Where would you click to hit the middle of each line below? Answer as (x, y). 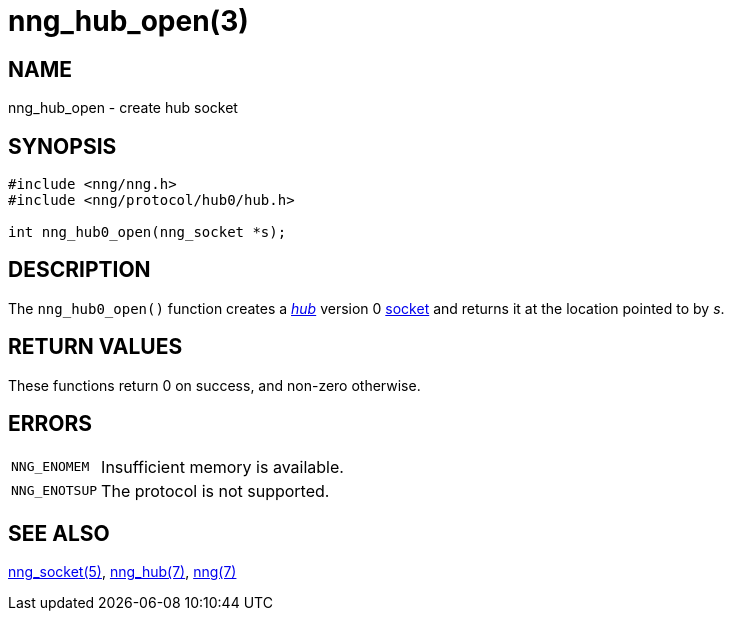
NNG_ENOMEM (50, 467)
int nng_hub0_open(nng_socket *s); (147, 232)
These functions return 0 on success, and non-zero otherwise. (214, 385)
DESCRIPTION (79, 270)
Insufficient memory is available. (222, 466)
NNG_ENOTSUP (54, 491)
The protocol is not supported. (215, 490)
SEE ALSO (59, 533)
